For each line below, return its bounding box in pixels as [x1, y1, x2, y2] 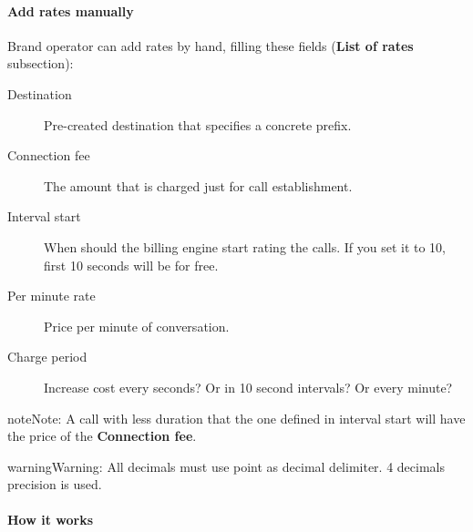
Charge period [7, 347, 87, 366]
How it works [7, 510, 94, 529]
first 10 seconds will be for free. [44, 255, 219, 274]
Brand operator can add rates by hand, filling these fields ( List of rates [7, 36, 414, 55]
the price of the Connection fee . [7, 426, 197, 445]
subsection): [7, 54, 74, 73]
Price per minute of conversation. [44, 316, 230, 335]
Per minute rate [7, 286, 96, 305]
